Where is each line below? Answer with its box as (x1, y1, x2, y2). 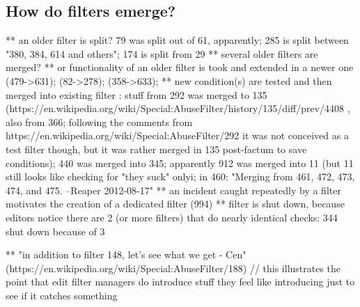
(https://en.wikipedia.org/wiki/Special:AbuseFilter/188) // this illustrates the (6, 260, 341, 275)
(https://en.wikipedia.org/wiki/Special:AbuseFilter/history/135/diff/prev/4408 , (6, 101, 350, 116)
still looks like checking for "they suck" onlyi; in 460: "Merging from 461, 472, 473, (6, 169, 355, 184)
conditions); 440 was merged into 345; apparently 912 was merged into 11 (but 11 (6, 155, 354, 170)
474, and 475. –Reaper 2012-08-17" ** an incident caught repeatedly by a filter (6, 182, 341, 197)
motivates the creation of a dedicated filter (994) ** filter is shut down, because (6, 196, 345, 211)
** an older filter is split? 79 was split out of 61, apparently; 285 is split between (6, 33, 349, 47)
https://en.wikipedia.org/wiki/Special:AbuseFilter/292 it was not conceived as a (6, 128, 349, 143)
